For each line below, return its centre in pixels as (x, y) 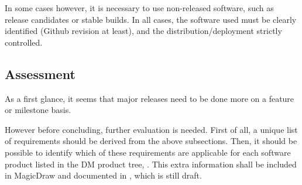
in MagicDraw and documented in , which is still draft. (103, 175)
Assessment (40, 73)
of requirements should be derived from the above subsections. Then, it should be (151, 141)
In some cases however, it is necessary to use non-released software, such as (139, 8)
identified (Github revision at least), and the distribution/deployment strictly (143, 31)
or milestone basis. (38, 110)
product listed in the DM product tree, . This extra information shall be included (151, 164)
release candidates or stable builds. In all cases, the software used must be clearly (151, 19)
